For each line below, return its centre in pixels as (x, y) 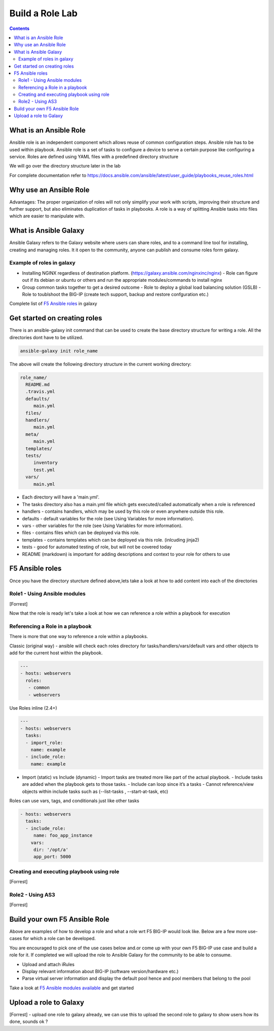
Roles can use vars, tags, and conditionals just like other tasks (74, 801)
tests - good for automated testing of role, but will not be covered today (97, 547)
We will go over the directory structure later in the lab (65, 166)
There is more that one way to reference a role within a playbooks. (79, 637)
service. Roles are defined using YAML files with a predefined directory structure (94, 156)
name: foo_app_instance (63, 836)
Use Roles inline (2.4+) (33, 708)
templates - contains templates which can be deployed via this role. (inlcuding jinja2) (111, 540)
